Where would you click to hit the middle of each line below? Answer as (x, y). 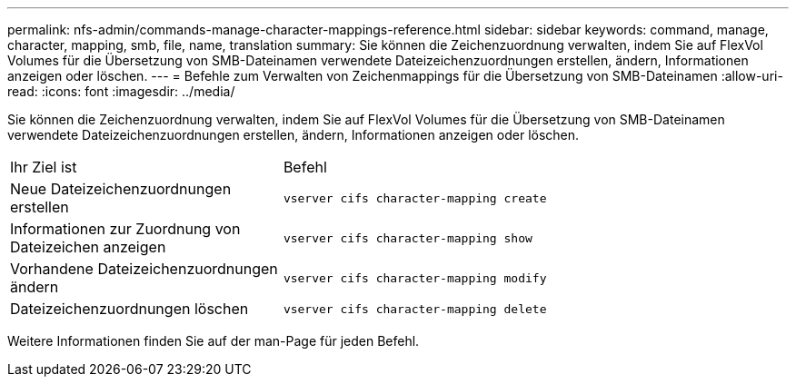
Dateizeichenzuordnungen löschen (129, 309)
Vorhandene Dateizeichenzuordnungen (144, 269)
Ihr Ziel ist (44, 167)
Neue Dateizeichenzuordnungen (121, 189)
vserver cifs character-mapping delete (415, 309)
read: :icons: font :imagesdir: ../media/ (121, 91)
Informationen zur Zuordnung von (125, 229)
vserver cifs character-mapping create (415, 198)
